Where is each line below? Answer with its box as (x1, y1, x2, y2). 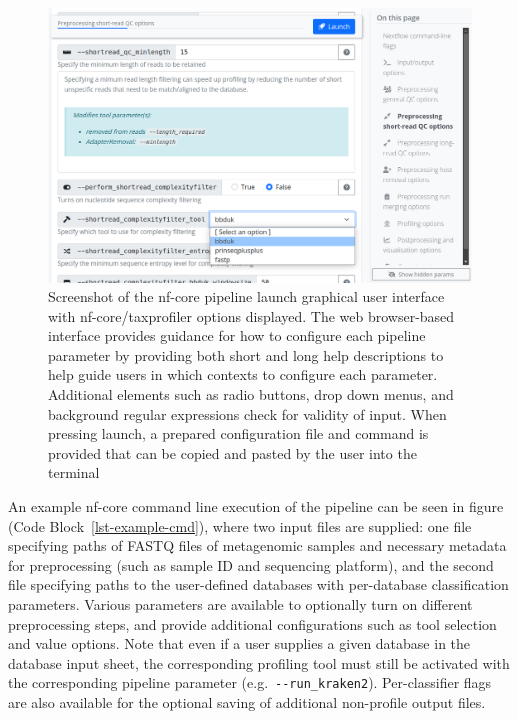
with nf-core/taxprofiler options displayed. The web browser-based (48, 305, 455, 326)
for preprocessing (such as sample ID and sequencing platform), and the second (8, 554, 494, 575)
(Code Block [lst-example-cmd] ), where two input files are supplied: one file (8, 515, 472, 536)
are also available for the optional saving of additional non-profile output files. (8, 692, 486, 713)
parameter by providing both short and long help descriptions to (48, 344, 444, 365)
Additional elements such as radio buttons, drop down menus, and (48, 384, 454, 405)
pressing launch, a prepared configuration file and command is (48, 423, 429, 444)
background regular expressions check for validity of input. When (48, 403, 447, 424)
